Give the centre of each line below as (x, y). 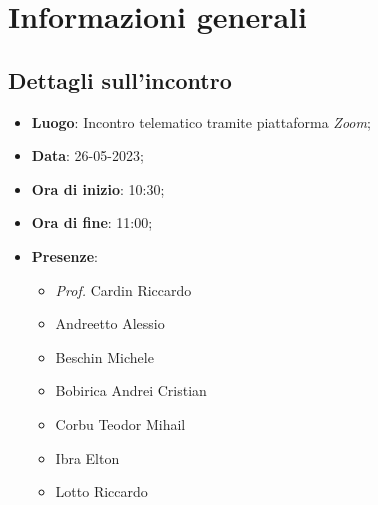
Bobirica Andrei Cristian (131, 390)
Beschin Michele (104, 356)
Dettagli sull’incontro (120, 79)
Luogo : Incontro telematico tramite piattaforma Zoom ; (201, 121)
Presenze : (64, 255)
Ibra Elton (87, 457)
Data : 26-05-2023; (87, 155)
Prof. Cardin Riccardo (123, 289)
